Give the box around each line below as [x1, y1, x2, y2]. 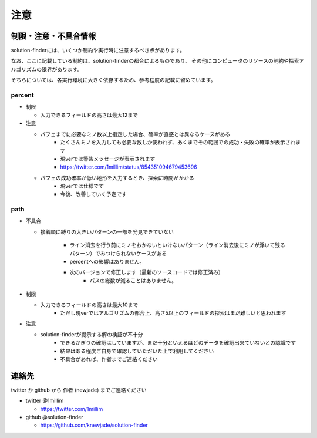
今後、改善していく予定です [60, 191, 127, 198]
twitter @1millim [25, 397, 64, 405]
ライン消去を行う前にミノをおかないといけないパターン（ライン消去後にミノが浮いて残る [69, 241, 285, 249]
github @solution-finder [25, 413, 83, 420]
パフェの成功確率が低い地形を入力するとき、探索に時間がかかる [40, 174, 195, 181]
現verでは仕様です [60, 182, 104, 189]
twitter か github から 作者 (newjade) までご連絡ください [11, 386, 147, 393]
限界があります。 [41, 65, 83, 73]
